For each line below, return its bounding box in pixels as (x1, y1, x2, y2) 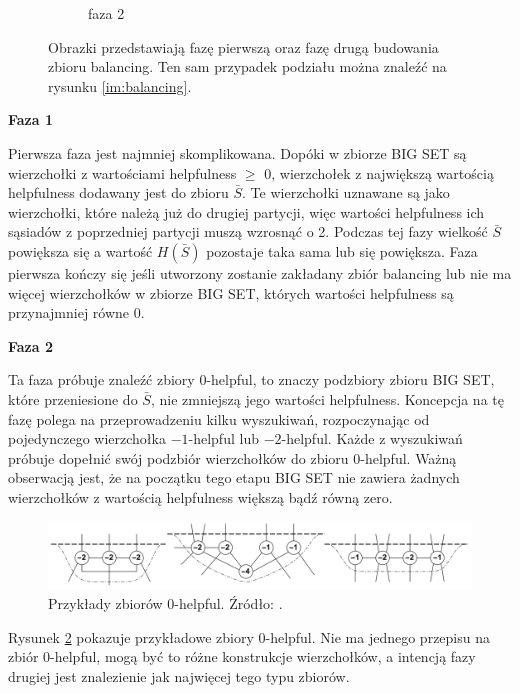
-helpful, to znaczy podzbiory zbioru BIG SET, (206, 369, 495, 390)
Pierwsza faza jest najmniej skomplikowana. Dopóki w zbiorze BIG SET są (8, 142, 467, 163)
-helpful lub (188, 428, 259, 449)
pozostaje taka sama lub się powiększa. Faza (206, 240, 478, 261)
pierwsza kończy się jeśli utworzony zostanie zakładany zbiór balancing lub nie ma (8, 262, 512, 283)
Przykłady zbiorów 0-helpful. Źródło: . (48, 592, 283, 613)
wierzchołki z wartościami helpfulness (8, 162, 237, 183)
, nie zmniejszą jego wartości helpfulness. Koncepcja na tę (150, 388, 504, 409)
